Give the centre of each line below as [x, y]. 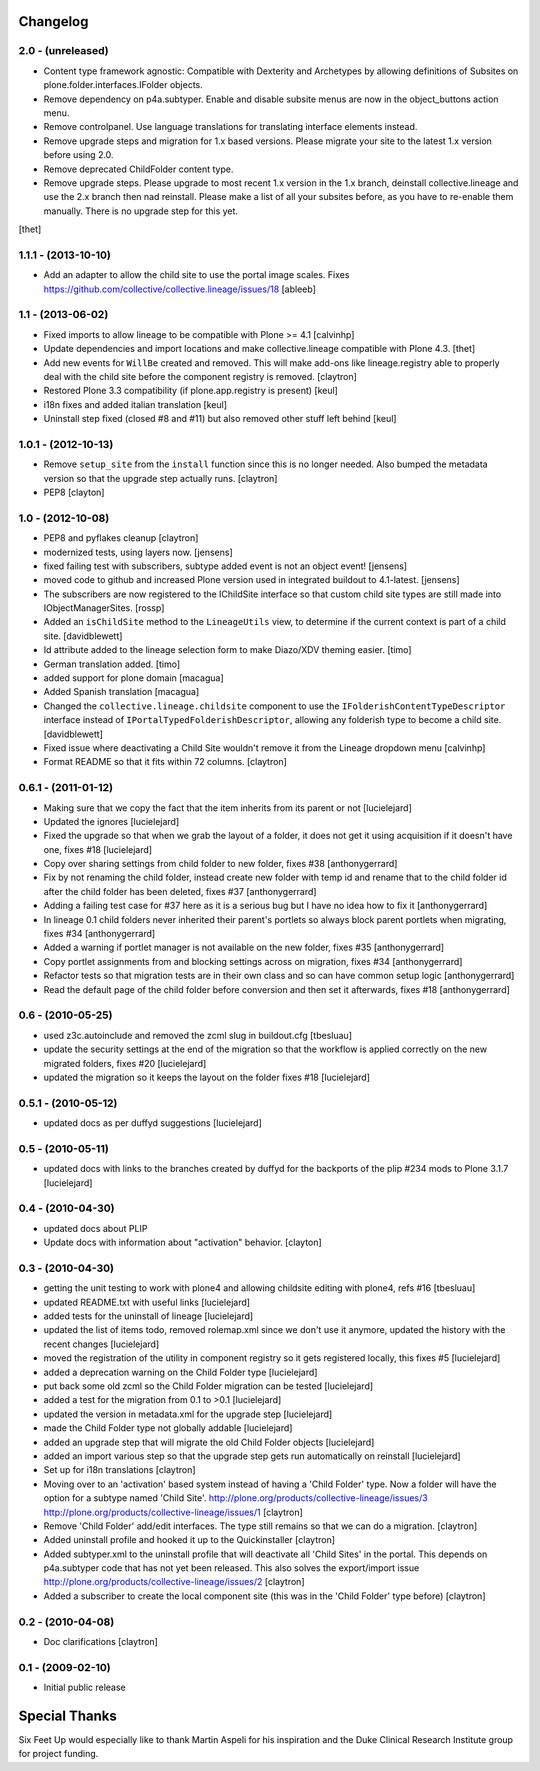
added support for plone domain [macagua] [133, 678]
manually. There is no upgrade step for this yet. [141, 211]
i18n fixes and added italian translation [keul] [135, 404]
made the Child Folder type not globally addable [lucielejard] [168, 1428]
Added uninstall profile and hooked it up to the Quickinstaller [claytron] [189, 1540]
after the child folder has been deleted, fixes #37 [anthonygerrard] [180, 891]
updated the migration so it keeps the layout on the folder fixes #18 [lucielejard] [206, 1077]
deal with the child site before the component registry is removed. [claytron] [200, 376]
